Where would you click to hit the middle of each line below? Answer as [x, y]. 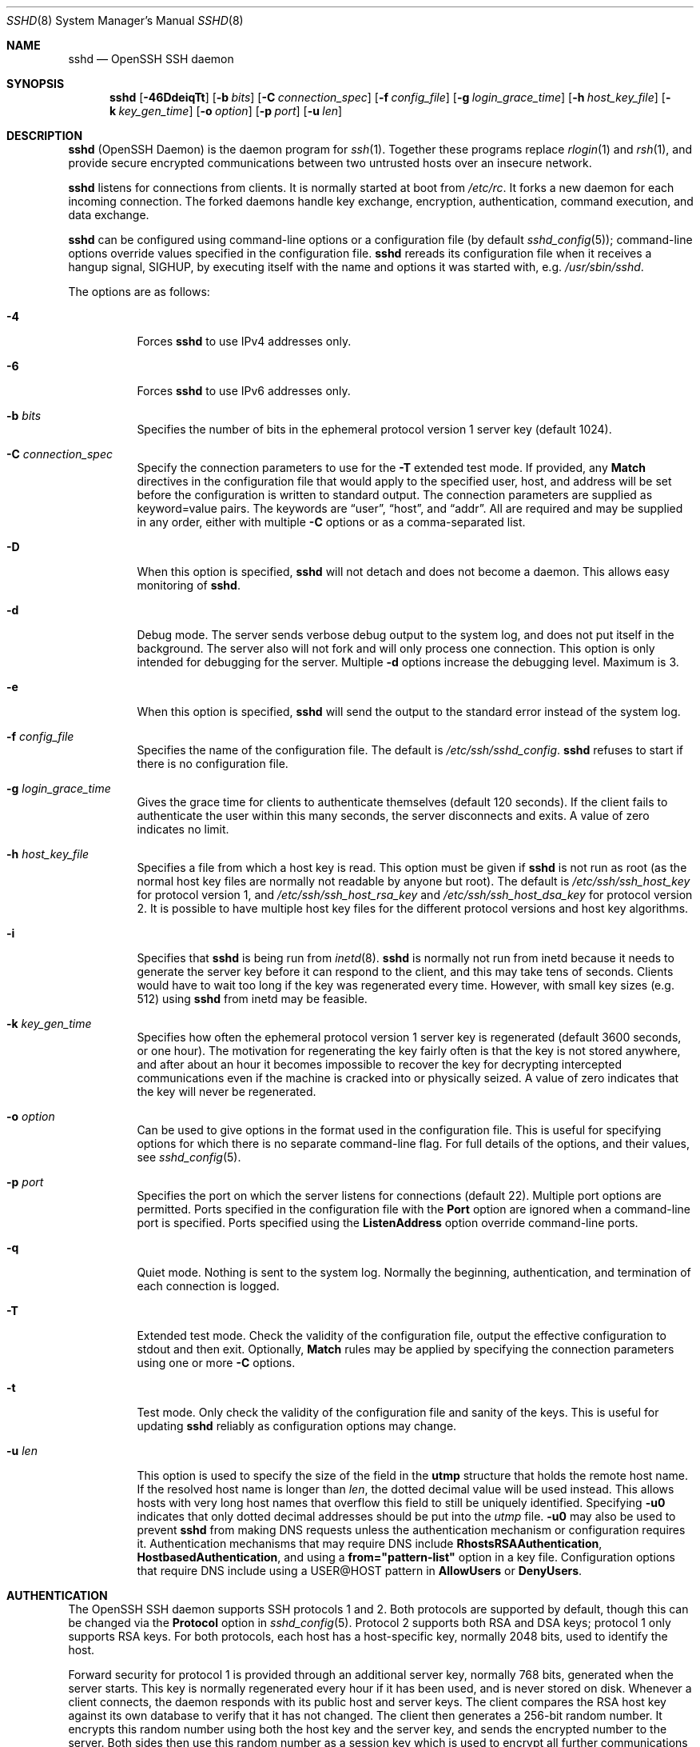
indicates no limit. [183, 829]
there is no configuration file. [213, 764]
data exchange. [109, 215]
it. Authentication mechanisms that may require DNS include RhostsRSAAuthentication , [370, 1543]
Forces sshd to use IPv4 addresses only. [244, 341]
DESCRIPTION [45, 136]
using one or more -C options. [216, 1363]
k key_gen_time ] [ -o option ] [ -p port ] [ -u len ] [226, 111]
